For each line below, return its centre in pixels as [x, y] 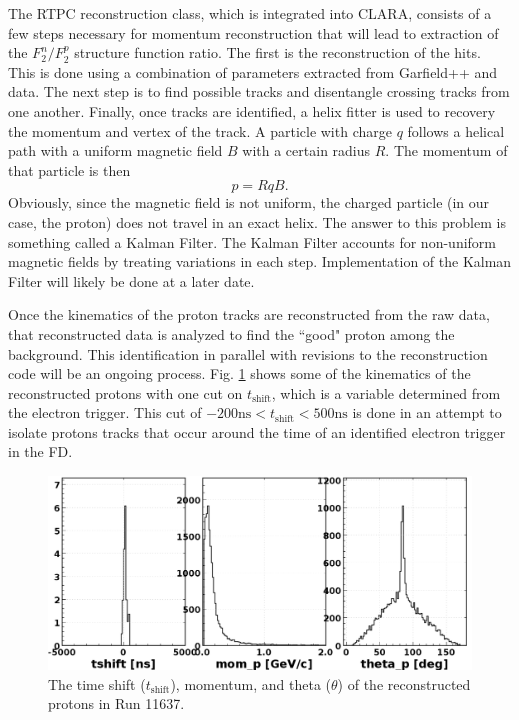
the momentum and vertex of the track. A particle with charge [200, 130]
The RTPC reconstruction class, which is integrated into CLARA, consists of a [250, 13]
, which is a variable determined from [386, 392]
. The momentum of [446, 150]
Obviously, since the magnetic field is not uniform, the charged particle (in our [249, 202]
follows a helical [456, 130]
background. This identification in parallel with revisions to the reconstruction [248, 353]
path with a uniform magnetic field [115, 150]
